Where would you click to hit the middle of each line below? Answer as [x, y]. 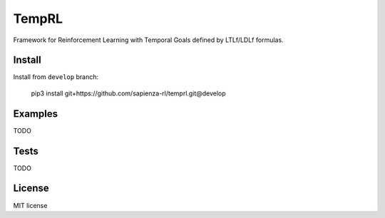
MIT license [30, 205]
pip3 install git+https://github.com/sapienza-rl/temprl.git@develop [128, 93]
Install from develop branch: [56, 77]
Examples [36, 114]
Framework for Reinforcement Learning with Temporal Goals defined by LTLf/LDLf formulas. [149, 40]
